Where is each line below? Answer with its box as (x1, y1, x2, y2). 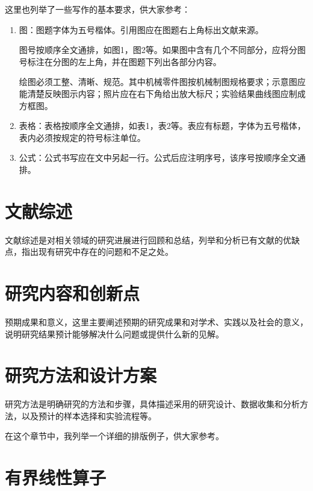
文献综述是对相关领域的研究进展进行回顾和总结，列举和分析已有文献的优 (5, 233, 291, 246)
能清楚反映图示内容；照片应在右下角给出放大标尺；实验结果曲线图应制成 (19, 87, 306, 99)
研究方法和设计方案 (5, 363, 157, 387)
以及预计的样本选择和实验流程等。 (21, 409, 156, 422)
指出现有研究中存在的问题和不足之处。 (21, 245, 173, 258)
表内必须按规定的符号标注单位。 (19, 131, 146, 143)
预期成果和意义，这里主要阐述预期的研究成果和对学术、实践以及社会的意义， (5, 315, 308, 328)
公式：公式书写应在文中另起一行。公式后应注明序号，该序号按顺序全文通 (19, 151, 306, 164)
